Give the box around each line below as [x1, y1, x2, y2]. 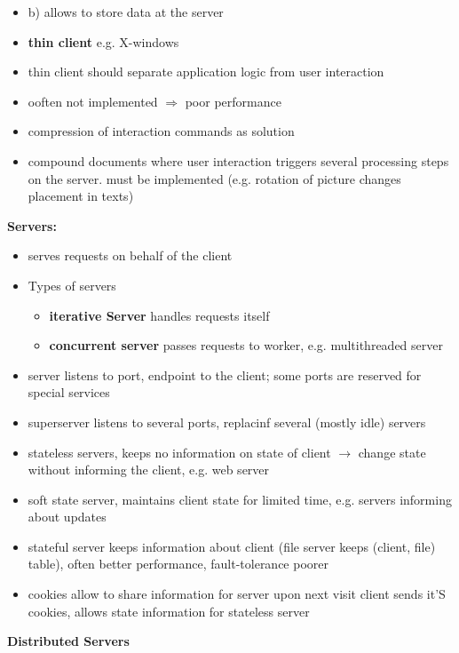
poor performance [185, 92, 281, 110]
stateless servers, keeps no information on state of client [28, 442, 331, 461]
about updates [28, 507, 107, 526]
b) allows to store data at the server [28, 3, 224, 20]
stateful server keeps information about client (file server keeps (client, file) [28, 537, 436, 555]
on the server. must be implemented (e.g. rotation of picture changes [28, 169, 401, 187]
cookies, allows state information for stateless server [28, 601, 310, 620]
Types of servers [28, 275, 116, 294]
